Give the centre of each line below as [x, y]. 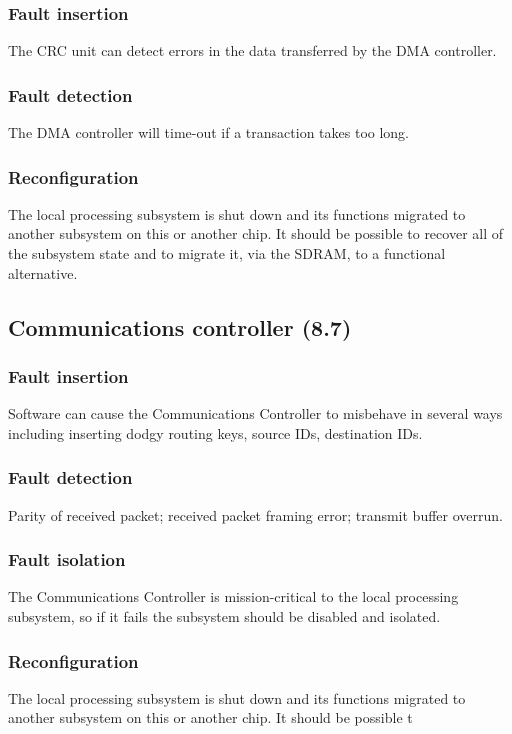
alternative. [43, 272]
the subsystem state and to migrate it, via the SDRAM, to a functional [227, 253]
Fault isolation [67, 559]
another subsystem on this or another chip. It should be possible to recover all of [256, 233]
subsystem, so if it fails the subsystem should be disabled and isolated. [224, 616]
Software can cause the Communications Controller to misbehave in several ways [255, 413]
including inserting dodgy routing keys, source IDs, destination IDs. [215, 432]
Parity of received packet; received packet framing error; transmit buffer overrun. [255, 514]
